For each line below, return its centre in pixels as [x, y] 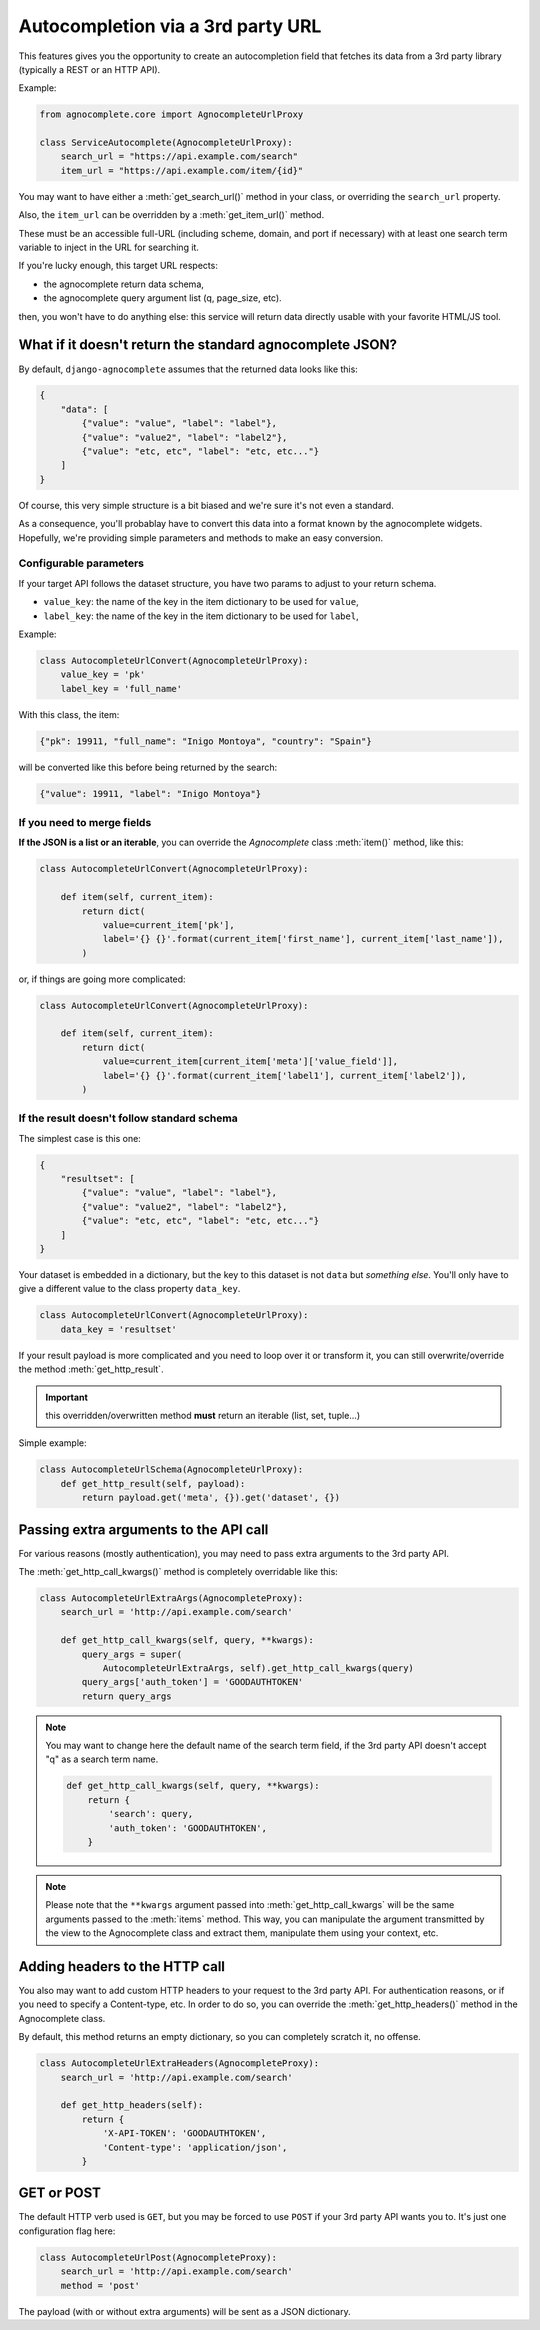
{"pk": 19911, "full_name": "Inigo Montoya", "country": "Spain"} [205, 741]
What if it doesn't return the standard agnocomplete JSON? [207, 345]
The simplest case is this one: [80, 1138]
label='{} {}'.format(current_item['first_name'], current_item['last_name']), [303, 939]
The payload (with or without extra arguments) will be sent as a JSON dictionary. [184, 2311]
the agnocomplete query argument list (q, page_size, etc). [162, 298]
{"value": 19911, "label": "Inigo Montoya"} [150, 793]
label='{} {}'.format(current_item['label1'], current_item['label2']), [284, 1075]
